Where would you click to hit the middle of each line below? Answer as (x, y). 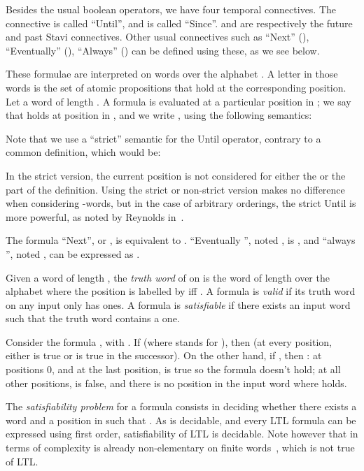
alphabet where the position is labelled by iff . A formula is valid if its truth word (181, 291)
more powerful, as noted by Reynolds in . (95, 216)
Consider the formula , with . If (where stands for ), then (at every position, (169, 341)
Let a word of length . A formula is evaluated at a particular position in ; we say (178, 101)
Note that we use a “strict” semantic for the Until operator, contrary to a (163, 138)
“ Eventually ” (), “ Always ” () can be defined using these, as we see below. (163, 50)
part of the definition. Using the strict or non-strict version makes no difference (175, 189)
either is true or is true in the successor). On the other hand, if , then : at (164, 355)
